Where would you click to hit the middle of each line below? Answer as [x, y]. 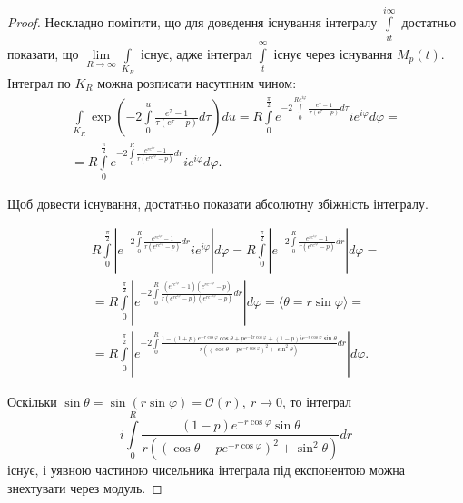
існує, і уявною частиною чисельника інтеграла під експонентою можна [207, 470]
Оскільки [32, 402]
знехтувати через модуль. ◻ [85, 487]
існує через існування [333, 53]
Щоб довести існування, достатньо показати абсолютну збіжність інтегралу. [218, 203]
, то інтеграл [317, 402]
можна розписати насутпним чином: [197, 82]
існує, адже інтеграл [197, 53]
